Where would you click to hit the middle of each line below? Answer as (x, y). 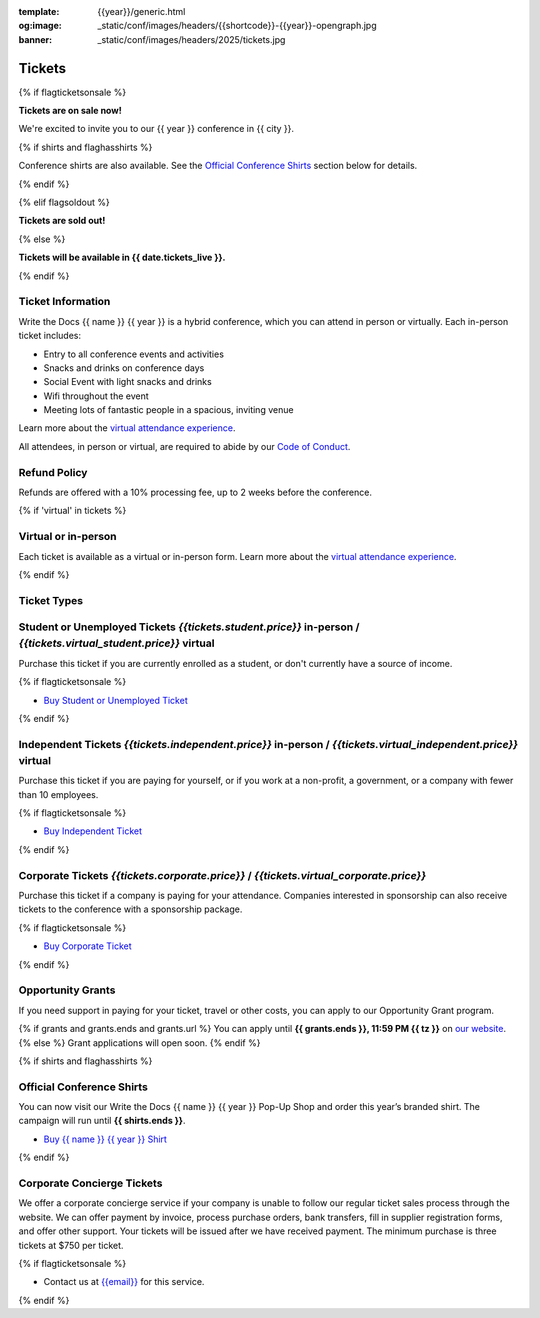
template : (39, 11)
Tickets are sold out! (62, 221)
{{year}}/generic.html (141, 11)
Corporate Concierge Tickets (90, 1183)
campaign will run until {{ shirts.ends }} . (102, 1121)
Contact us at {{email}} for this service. (124, 1282)
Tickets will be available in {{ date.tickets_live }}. (122, 257)
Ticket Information (64, 302)
